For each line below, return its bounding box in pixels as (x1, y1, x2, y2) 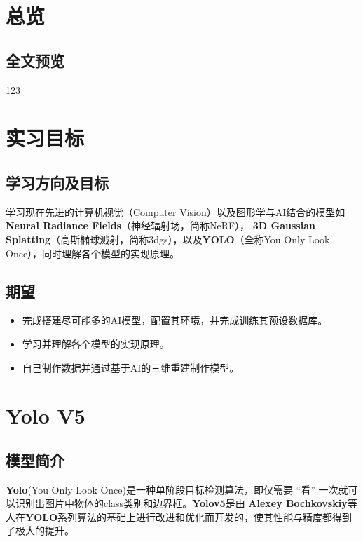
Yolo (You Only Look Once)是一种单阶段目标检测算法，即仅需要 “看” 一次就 (6, 482, 348, 496)
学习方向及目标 (6, 171, 109, 193)
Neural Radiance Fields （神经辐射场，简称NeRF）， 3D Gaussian (6, 218, 315, 233)
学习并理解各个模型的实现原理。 (22, 336, 170, 351)
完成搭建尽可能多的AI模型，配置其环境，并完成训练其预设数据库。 (22, 313, 328, 327)
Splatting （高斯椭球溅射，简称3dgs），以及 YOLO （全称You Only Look (6, 231, 330, 246)
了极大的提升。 (6, 523, 74, 538)
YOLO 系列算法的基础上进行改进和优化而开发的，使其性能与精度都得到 (25, 509, 352, 524)
